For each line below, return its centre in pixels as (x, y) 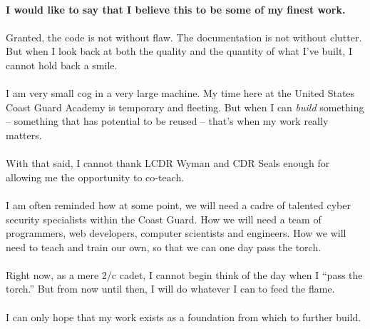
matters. (24, 135)
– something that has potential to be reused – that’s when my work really (167, 121)
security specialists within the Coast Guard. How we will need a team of (164, 219)
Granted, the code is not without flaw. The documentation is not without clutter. (184, 37)
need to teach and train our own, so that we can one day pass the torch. (164, 247)
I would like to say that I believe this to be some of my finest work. (176, 9)
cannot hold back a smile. (62, 65)
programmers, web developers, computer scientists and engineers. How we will (176, 233)
